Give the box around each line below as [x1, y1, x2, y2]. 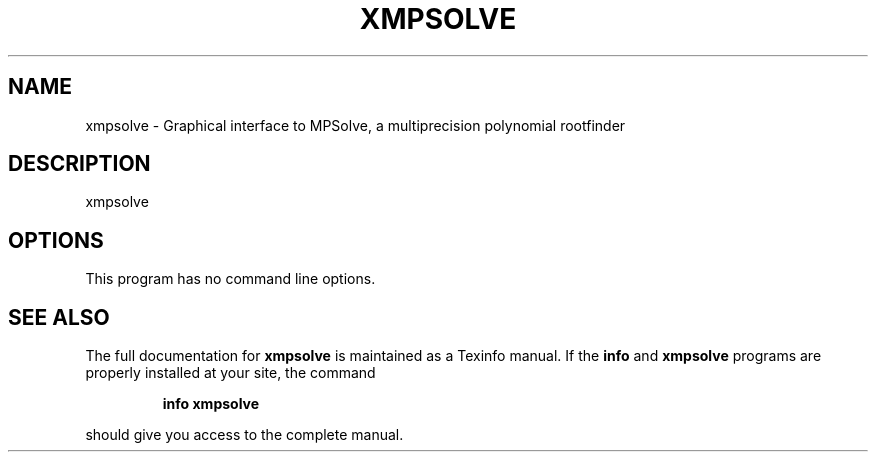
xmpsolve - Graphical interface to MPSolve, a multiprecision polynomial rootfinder [85, 116, 626, 134]
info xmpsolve [162, 395, 260, 413]
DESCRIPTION [8, 151, 151, 177]
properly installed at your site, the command [85, 364, 376, 382]
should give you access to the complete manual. [85, 426, 404, 444]
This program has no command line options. [85, 270, 376, 288]
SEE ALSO [8, 304, 110, 330]
